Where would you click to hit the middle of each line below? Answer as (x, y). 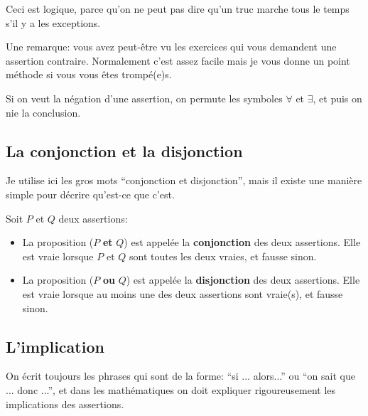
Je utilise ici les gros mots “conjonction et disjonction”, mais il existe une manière (184, 180)
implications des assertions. (65, 404)
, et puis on (337, 98)
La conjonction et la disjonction (124, 150)
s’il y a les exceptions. (53, 22)
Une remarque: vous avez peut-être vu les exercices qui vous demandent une (171, 47)
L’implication (55, 346)
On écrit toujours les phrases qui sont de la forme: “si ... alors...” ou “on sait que (180, 376)
